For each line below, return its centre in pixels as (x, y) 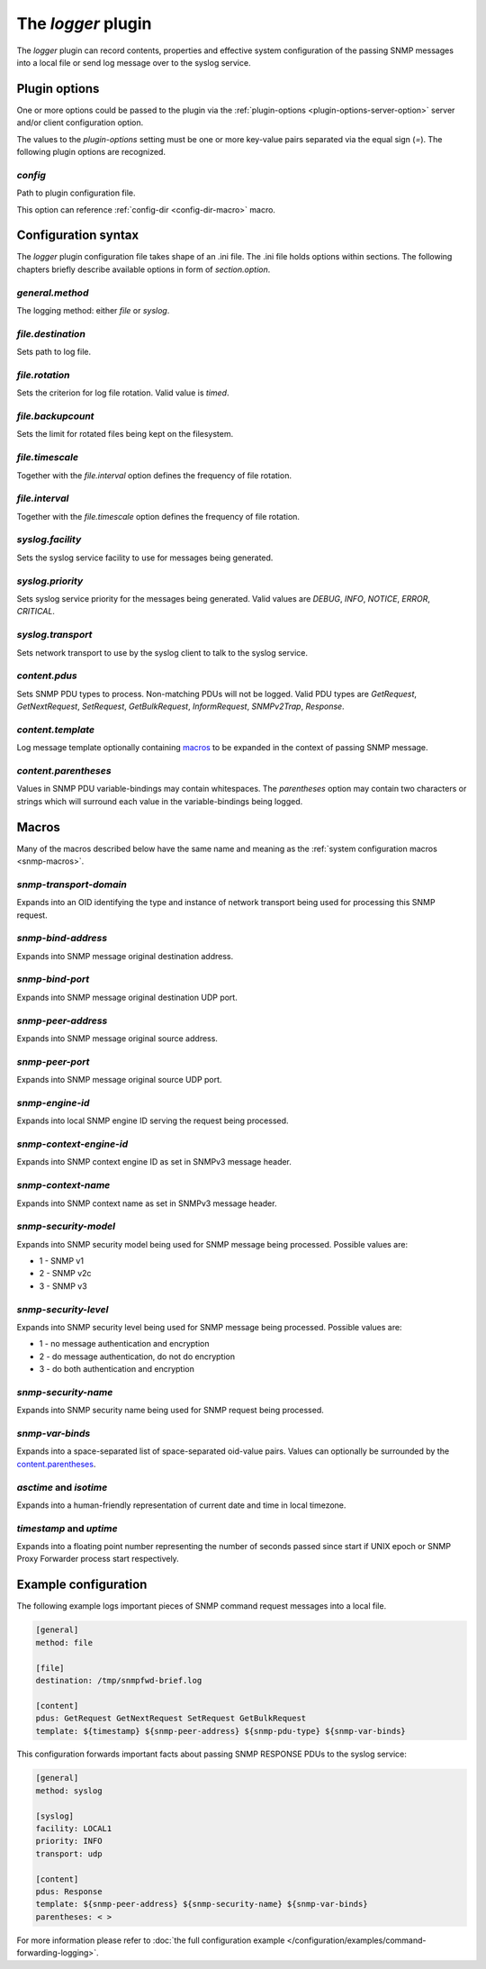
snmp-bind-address (62, 939)
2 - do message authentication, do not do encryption (137, 1357)
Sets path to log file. (54, 352)
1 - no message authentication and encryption (124, 1344)
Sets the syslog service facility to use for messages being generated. (145, 558)
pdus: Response (69, 1891)
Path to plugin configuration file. (76, 193)
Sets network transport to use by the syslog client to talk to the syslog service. (162, 652)
